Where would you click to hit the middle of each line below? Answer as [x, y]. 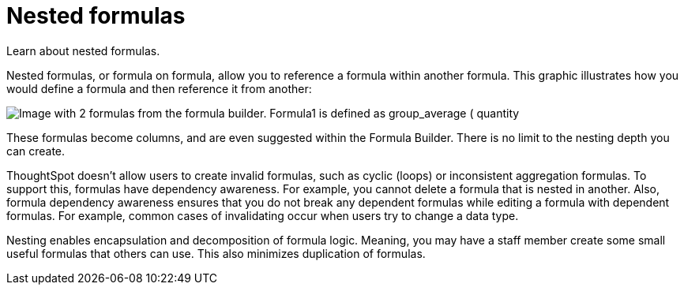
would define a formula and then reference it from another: [159, 88]
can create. [36, 151]
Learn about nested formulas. [83, 50]
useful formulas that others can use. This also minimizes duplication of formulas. [216, 253]
